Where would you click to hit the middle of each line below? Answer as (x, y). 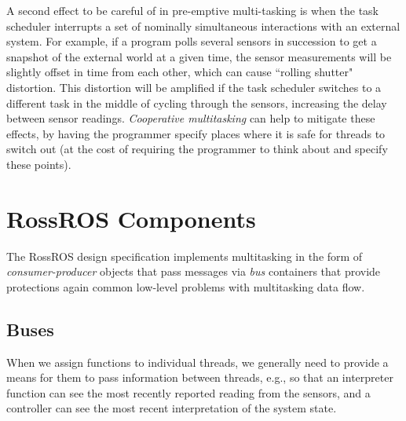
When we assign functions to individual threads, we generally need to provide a (198, 362)
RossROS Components (131, 218)
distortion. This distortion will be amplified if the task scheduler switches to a (194, 87)
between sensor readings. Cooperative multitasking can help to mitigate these (191, 118)
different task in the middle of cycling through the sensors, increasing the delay (197, 103)
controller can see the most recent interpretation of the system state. (172, 408)
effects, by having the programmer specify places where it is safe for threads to (196, 133)
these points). (39, 164)
